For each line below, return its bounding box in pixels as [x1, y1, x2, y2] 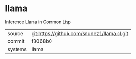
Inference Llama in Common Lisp [5, 19, 71, 25]
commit [7, 38, 25, 44]
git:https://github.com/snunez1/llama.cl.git [31, 30, 129, 37]
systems [7, 46, 27, 53]
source [7, 30, 23, 37]
